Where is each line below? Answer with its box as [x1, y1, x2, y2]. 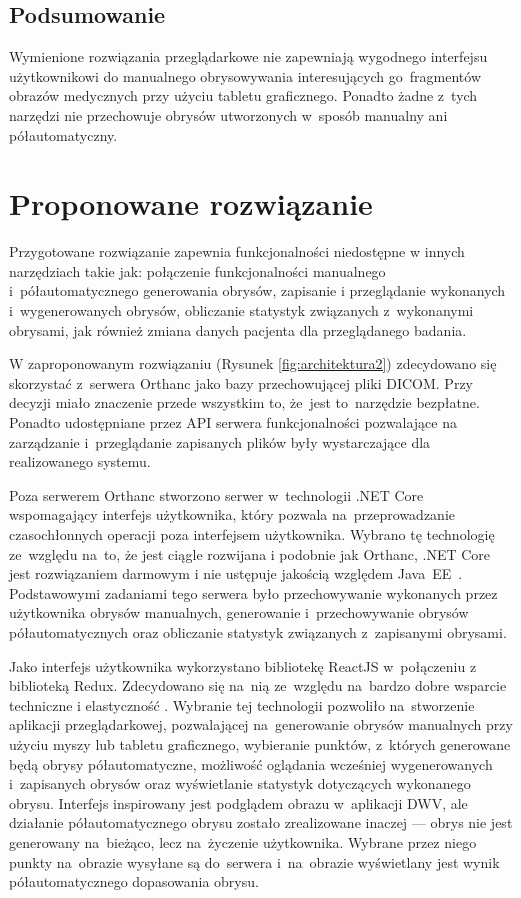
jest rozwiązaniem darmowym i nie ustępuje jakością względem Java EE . [9, 563, 463, 584]
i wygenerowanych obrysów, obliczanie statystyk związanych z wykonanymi [9, 300, 474, 321]
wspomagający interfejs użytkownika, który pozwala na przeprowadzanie [9, 504, 455, 525]
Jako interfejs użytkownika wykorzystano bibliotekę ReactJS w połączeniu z [9, 655, 477, 676]
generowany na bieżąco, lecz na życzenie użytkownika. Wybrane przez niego [9, 831, 477, 852]
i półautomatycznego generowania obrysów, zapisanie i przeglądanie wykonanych [9, 280, 506, 301]
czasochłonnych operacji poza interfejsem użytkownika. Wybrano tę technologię [9, 524, 495, 545]
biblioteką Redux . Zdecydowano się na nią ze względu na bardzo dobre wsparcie [9, 675, 507, 696]
